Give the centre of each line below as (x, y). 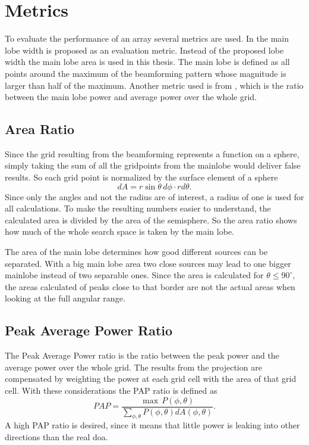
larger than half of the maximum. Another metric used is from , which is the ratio (154, 85)
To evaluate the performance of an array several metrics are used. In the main (147, 38)
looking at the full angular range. (65, 298)
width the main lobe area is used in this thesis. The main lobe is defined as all (147, 62)
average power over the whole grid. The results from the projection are (133, 367)
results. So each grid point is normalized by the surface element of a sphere (141, 177)
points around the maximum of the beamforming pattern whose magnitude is (146, 73)
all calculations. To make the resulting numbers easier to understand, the (138, 208)
